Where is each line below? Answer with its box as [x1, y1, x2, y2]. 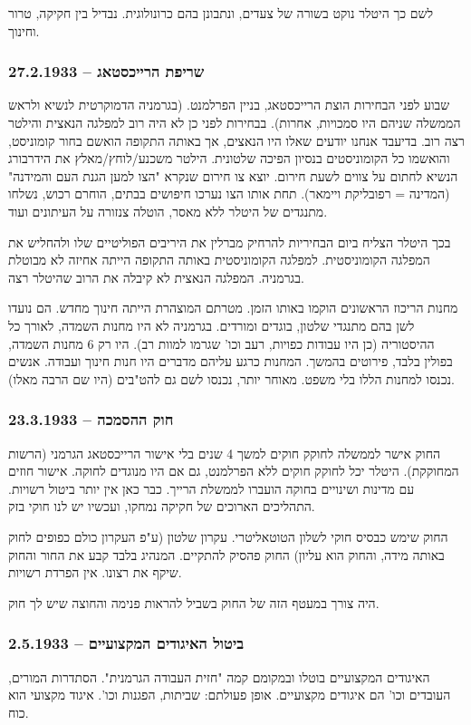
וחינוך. [8, 21, 40, 40]
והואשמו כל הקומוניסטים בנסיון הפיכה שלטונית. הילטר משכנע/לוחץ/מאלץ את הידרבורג [8, 149, 450, 168]
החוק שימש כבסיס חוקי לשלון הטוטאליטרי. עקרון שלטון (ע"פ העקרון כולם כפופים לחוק [8, 527, 448, 546]
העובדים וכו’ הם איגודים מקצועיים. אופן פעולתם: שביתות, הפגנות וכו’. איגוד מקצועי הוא [8, 685, 451, 704]
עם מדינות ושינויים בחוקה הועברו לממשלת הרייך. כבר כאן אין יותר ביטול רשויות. [8, 478, 415, 498]
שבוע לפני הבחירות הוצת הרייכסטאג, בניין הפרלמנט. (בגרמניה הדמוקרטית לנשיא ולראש [8, 95, 450, 114]
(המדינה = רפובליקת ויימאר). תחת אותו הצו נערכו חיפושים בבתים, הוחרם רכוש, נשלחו [8, 184, 450, 203]
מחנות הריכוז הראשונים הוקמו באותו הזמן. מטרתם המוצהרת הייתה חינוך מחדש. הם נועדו [8, 298, 458, 317]
